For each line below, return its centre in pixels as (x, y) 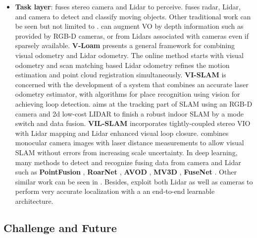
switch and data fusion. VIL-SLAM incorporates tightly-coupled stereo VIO (133, 123)
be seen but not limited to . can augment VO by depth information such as (129, 26)
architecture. (34, 201)
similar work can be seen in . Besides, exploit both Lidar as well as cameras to (134, 181)
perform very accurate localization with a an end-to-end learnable (115, 191)
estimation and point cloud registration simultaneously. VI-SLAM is (121, 75)
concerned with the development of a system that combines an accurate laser (132, 84)
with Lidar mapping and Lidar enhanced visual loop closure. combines (122, 133)
